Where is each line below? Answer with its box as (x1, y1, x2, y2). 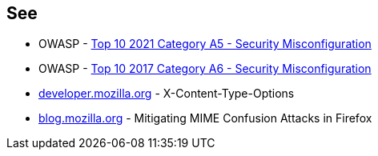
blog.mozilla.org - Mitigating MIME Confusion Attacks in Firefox (38, 111, 372, 126)
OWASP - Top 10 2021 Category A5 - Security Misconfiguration (38, 37, 372, 51)
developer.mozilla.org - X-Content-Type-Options (38, 86, 295, 101)
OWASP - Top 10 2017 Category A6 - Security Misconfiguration (38, 62, 372, 76)
